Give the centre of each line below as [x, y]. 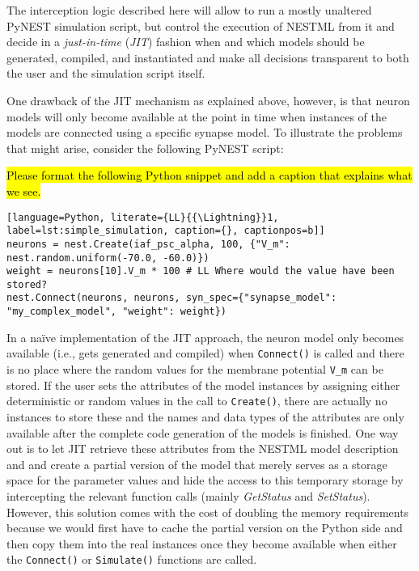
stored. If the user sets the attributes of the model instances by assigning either [203, 385]
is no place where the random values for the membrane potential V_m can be [195, 369]
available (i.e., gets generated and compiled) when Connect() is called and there [205, 353]
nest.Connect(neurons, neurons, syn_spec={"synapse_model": [172, 298]
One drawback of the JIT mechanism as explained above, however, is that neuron [208, 100]
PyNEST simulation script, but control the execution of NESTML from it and [201, 25]
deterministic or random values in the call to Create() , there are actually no [197, 401]
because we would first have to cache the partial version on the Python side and [205, 528]
